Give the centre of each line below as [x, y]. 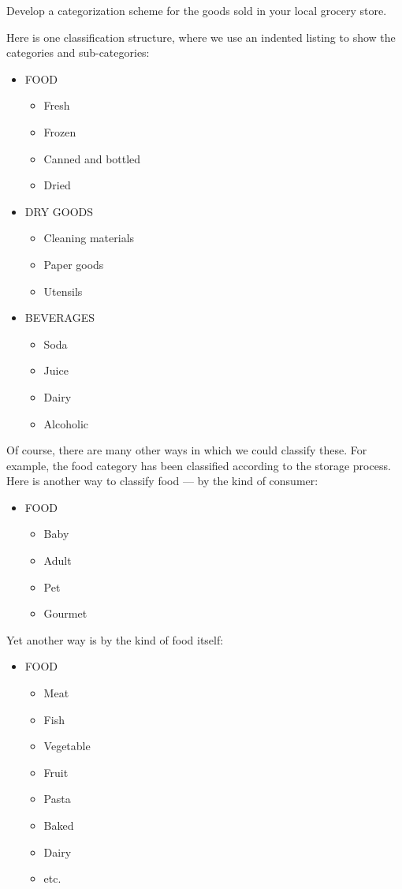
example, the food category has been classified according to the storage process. [199, 465]
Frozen [60, 131]
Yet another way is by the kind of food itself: [115, 639]
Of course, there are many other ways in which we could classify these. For [187, 450]
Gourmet [65, 613]
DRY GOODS [59, 211]
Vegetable [67, 746]
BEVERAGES [60, 317]
